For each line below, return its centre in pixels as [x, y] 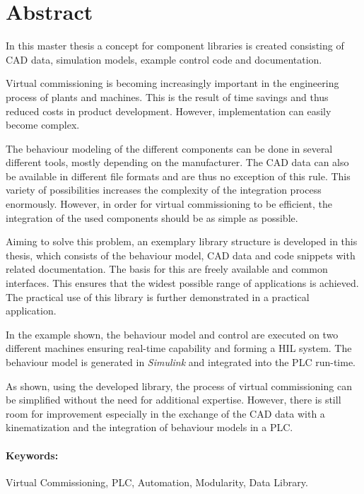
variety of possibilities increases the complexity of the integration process [164, 190]
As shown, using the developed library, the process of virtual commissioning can [179, 386]
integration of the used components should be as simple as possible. [152, 217]
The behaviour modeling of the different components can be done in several [169, 148]
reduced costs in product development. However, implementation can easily [169, 111]
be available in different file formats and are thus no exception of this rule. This [178, 176]
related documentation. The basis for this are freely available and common [167, 269]
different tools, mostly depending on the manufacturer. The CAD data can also [177, 162]
